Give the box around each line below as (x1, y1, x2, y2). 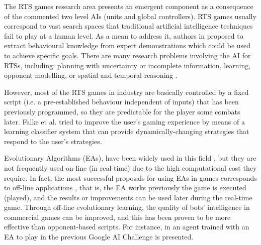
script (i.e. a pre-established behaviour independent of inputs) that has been (4, 96, 239, 107)
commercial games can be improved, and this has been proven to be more (4, 211, 231, 222)
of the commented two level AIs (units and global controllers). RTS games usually (4, 11, 256, 21)
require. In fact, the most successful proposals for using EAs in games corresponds (4, 172, 257, 183)
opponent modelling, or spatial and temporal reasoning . (4, 70, 178, 80)
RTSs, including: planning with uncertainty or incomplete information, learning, (4, 60, 251, 70)
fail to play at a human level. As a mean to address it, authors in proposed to (4, 30, 243, 41)
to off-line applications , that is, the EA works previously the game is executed (4, 182, 246, 193)
